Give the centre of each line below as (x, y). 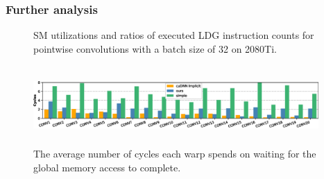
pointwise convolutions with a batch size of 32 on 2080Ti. (155, 48)
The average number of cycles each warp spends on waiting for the (175, 154)
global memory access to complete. (107, 167)
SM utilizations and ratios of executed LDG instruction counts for (174, 35)
